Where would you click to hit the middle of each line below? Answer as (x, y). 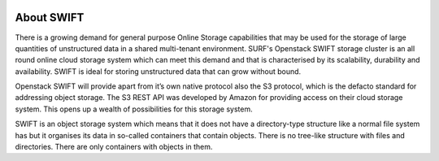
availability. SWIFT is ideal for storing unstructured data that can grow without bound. (158, 71)
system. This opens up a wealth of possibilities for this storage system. (134, 109)
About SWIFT (50, 17)
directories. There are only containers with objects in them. (114, 147)
